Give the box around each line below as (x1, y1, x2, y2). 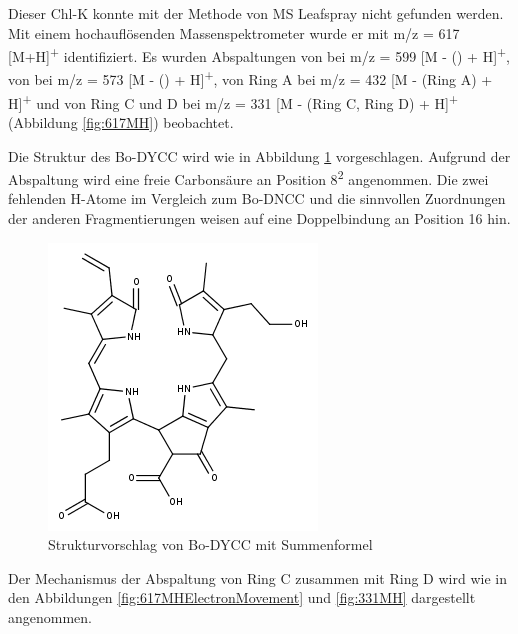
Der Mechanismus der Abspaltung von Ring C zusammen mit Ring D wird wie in (8, 567, 507, 588)
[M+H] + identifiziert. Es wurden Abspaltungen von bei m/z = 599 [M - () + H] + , (8, 43, 511, 66)
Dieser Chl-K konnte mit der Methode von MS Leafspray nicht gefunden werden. (8, 3, 504, 23)
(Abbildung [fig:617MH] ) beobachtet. (8, 111, 234, 132)
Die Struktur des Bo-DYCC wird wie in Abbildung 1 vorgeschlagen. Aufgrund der (8, 145, 511, 166)
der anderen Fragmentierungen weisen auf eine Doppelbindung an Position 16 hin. (8, 207, 511, 228)
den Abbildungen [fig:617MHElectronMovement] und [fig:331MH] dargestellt (8, 587, 476, 608)
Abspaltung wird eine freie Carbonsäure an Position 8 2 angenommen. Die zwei (8, 166, 489, 189)
